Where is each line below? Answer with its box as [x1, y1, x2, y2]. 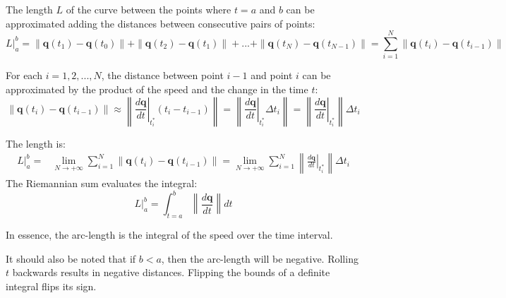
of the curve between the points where [66, 2, 231, 16]
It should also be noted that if [6, 251, 136, 266]
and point [251, 68, 293, 83]
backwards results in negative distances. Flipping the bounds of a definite [12, 265, 330, 280]
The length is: [6, 136, 66, 150]
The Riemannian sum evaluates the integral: [6, 176, 198, 191]
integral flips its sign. [6, 278, 97, 293]
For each [6, 68, 42, 83]
